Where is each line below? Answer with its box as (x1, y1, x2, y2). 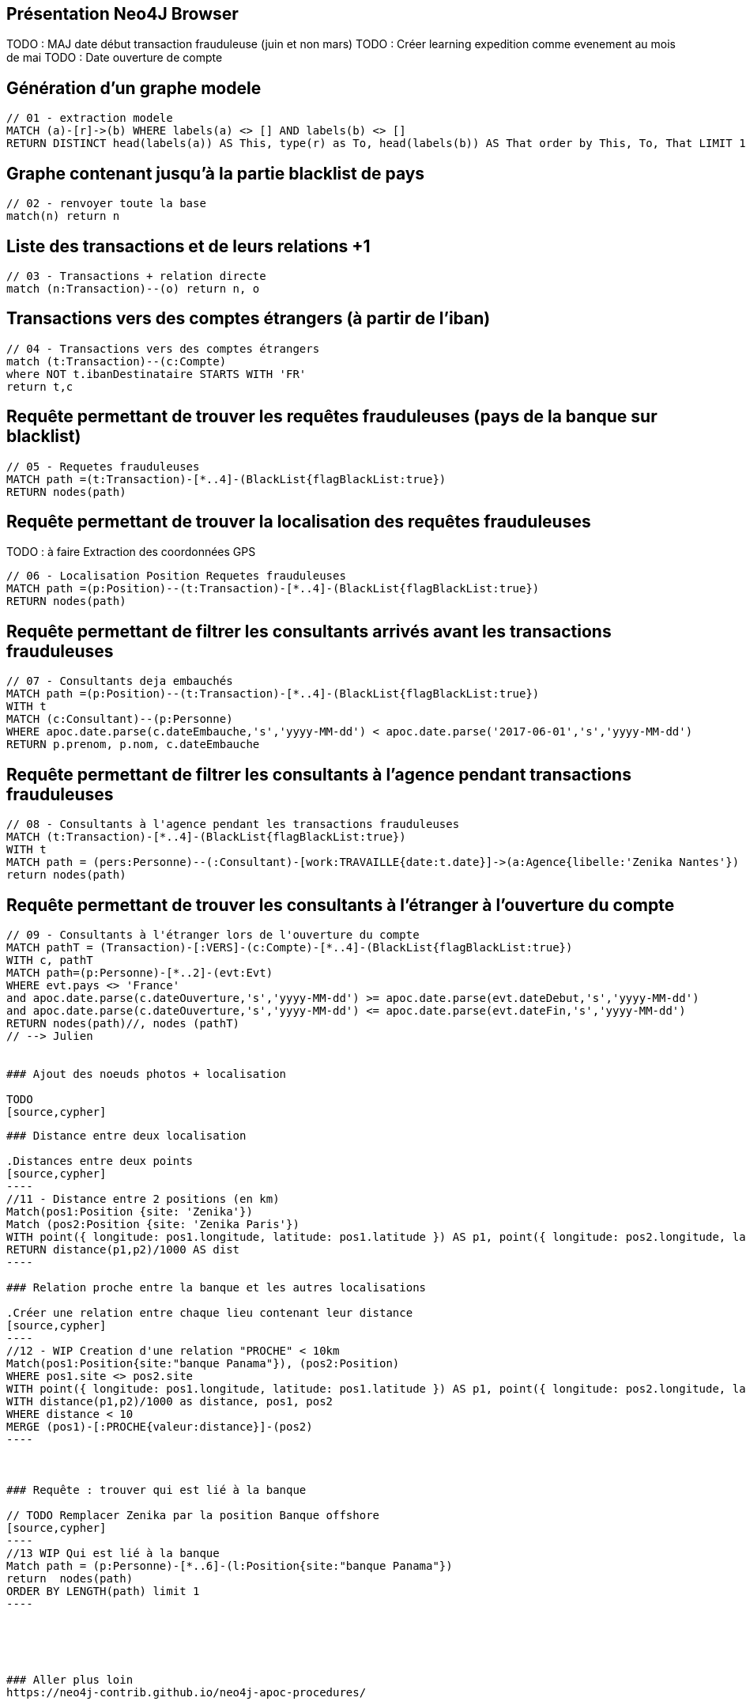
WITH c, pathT (6, 954, 93, 967)
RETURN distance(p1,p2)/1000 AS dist (6, 1243, 240, 1257)
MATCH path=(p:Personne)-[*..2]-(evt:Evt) (6, 966, 273, 980)
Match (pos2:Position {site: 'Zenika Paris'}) (6, 1218, 300, 1231)
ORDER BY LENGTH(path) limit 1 (6, 1585, 200, 1598)
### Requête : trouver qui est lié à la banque (6, 1484, 307, 1497)
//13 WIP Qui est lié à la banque (6, 1547, 220, 1560)
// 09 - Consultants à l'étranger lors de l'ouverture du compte (6, 928, 420, 942)
